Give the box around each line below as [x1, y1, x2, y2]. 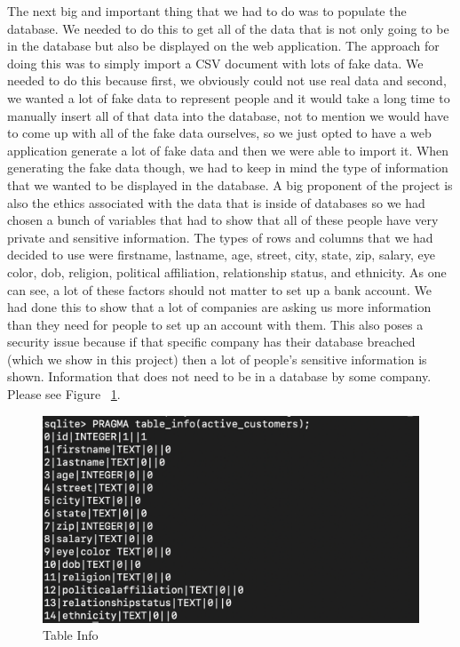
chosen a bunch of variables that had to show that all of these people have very [7, 211, 439, 229]
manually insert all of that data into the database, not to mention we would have [7, 106, 449, 124]
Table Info [43, 626, 99, 644]
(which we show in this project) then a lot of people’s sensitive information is [7, 349, 427, 368]
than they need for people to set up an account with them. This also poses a [7, 315, 424, 333]
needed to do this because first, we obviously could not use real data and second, [7, 71, 447, 90]
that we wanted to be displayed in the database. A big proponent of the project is [7, 175, 453, 194]
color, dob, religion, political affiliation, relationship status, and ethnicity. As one [7, 262, 447, 281]
